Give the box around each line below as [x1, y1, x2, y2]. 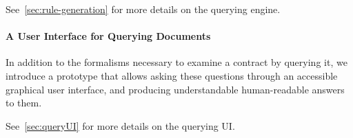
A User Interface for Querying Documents [6, 29, 211, 43]
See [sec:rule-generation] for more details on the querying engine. [6, 2, 281, 16]
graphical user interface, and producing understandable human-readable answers [6, 82, 345, 96]
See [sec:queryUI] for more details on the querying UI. [6, 118, 235, 133]
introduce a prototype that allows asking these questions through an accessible [6, 68, 338, 82]
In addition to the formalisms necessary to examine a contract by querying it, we [6, 55, 347, 69]
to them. [6, 95, 42, 110]
